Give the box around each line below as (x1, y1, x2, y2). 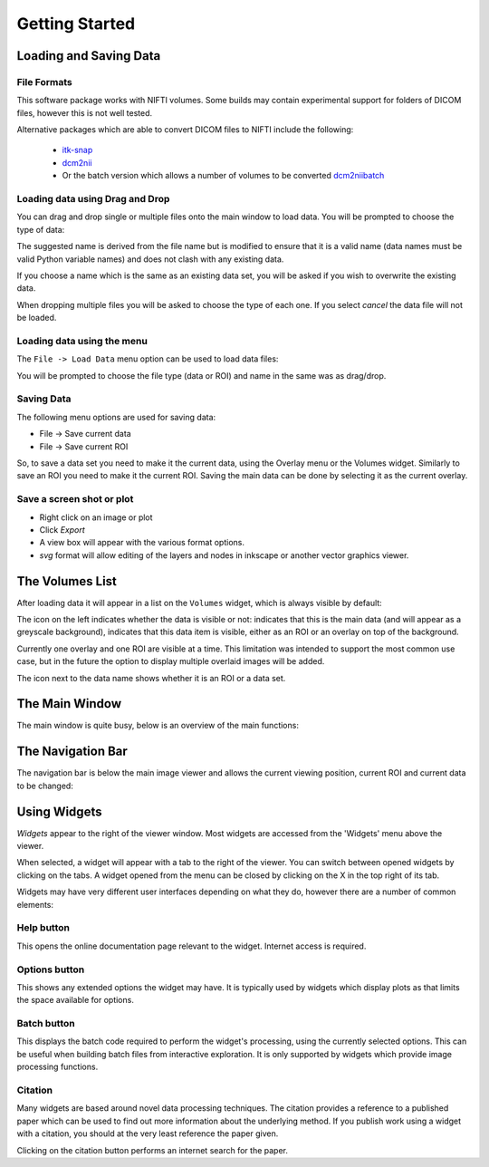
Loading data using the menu (16, 334, 149, 347)
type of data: (16, 224, 65, 235)
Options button (16, 963, 85, 976)
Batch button (16, 1018, 76, 1030)
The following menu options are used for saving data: (16, 411, 216, 422)
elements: (16, 899, 54, 910)
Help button (16, 921, 70, 934)
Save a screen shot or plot (16, 493, 134, 506)
